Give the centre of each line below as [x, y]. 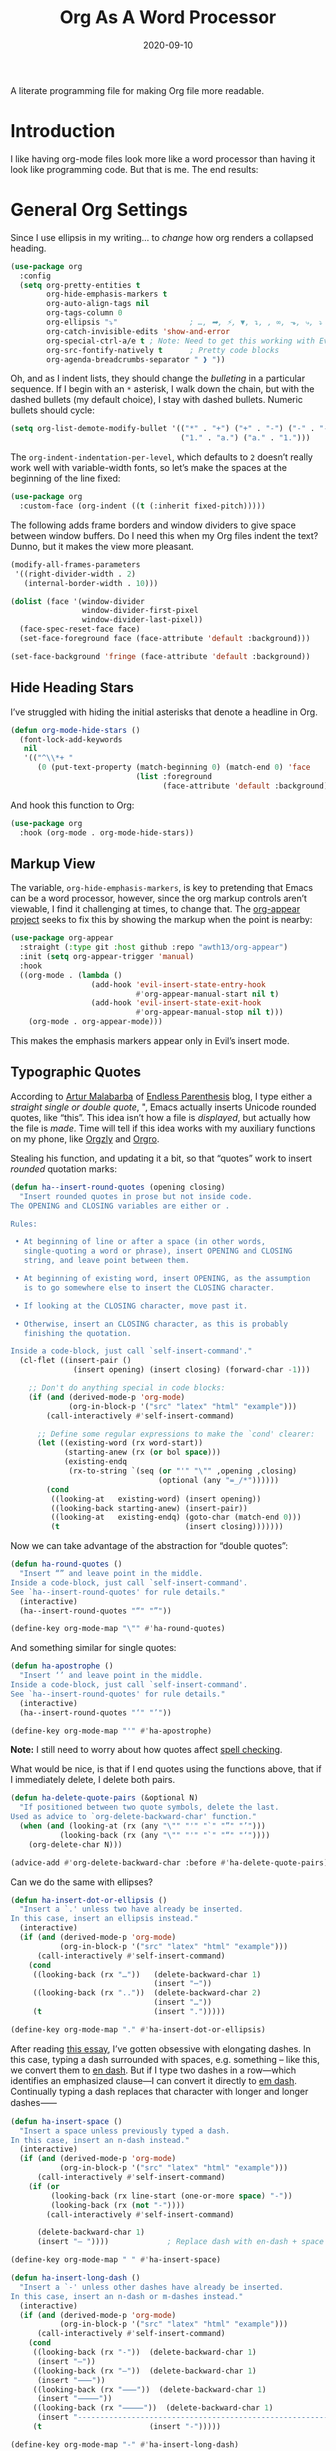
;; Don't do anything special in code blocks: [127, 1388]
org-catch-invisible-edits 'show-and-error [138, 331]
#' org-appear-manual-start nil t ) [207, 994]
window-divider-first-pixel [140, 611]
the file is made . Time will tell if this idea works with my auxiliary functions [163, 1128]
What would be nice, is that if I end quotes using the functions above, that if [166, 1769]
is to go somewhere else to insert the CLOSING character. [149, 1287]
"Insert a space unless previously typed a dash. [124, 2131]
